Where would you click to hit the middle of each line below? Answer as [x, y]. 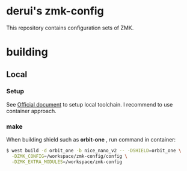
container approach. [31, 111]
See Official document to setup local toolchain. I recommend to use [90, 104]
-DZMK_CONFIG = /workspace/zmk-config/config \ [70, 156]
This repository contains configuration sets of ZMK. [70, 28]
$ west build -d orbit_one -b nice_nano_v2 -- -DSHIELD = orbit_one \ [94, 151]
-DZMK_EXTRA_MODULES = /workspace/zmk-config [67, 162]
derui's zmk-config [55, 11]
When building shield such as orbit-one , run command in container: [91, 140]
